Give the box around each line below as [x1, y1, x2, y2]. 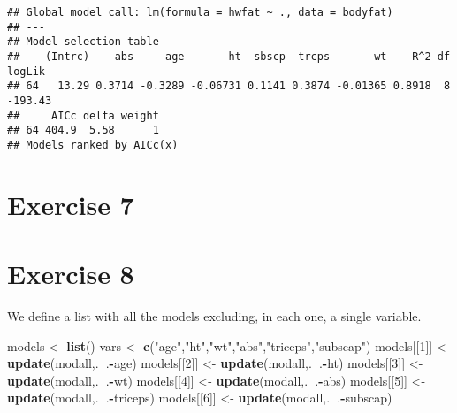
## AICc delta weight [7, 109, 159, 122]
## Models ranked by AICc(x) [7, 138, 179, 151]
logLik [7, 65, 45, 78]
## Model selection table [7, 35, 159, 49]
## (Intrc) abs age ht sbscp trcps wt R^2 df [7, 50, 451, 63]
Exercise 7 [7, 186, 134, 222]
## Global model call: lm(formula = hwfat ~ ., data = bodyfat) [7, 6, 393, 19]
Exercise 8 [7, 256, 134, 292]
